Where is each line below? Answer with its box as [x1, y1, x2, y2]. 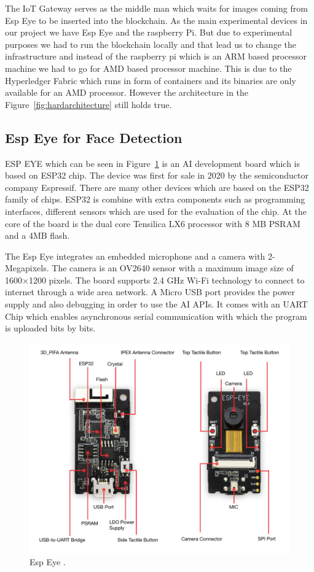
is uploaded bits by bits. [5, 322, 96, 334]
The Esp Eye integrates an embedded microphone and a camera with [5, 249, 265, 262]
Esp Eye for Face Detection [5, 128, 183, 147]
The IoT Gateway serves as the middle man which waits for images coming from [5, 2, 308, 14]
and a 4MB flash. [5, 229, 70, 242]
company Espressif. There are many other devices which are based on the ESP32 [5, 180, 309, 193]
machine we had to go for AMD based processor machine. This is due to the [5, 61, 292, 74]
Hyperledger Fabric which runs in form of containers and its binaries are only [5, 74, 296, 87]
